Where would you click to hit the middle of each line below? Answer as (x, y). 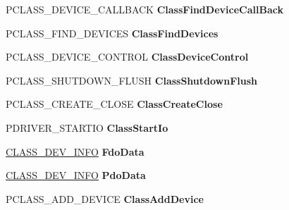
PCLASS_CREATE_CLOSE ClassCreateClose (114, 104)
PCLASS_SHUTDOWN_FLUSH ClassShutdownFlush (132, 80)
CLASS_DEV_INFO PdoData (76, 175)
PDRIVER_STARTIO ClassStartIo (87, 127)
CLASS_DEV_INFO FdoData (75, 151)
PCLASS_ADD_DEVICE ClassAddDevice (105, 198)
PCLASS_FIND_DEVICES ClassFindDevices (112, 33)
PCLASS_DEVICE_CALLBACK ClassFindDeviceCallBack (144, 9)
